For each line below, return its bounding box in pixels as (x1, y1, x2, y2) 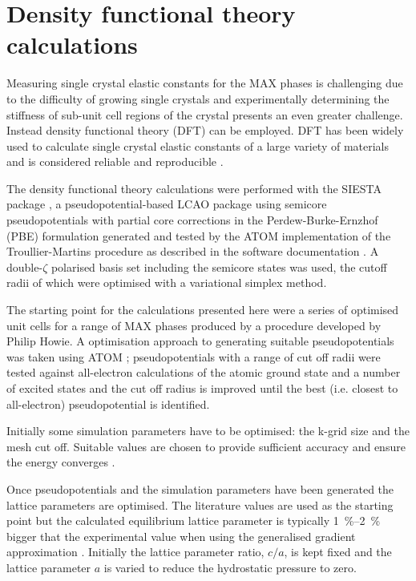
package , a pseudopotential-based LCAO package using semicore (6, 196, 327, 212)
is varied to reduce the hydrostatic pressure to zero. (103, 559, 357, 575)
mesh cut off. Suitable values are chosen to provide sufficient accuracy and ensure (6, 438, 406, 454)
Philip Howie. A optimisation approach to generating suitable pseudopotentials (6, 333, 394, 349)
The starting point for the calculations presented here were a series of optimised (6, 301, 399, 318)
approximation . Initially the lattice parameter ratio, (6, 543, 265, 560)
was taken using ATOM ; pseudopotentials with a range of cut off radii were (6, 348, 381, 365)
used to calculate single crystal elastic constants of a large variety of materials (6, 137, 390, 154)
